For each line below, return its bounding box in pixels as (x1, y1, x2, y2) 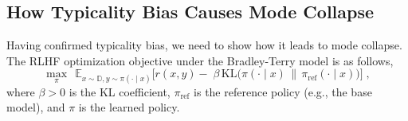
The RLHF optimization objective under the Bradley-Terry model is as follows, (6, 52, 394, 68)
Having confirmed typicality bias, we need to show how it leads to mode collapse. (6, 37, 402, 53)
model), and (6, 99, 65, 115)
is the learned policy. (78, 99, 180, 115)
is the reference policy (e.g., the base (194, 83, 372, 100)
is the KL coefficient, (69, 83, 171, 100)
